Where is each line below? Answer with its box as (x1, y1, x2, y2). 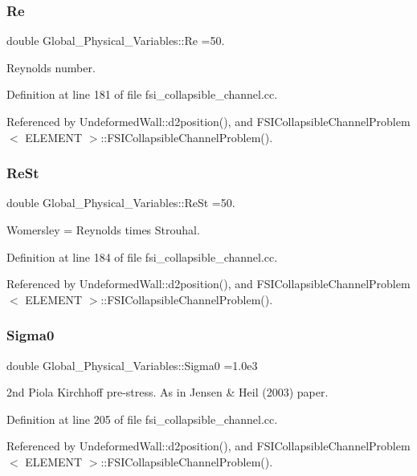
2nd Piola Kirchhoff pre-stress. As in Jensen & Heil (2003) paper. (6, 384, 329, 401)
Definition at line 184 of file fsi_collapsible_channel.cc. (6, 248, 278, 265)
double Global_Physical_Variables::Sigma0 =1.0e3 (6, 356, 258, 373)
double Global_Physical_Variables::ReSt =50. (6, 194, 235, 211)
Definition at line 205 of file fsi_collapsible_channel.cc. (6, 410, 278, 427)
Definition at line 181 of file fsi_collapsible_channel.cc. (6, 86, 278, 103)
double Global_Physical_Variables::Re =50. (6, 32, 225, 49)
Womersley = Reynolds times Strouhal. (6, 222, 200, 238)
